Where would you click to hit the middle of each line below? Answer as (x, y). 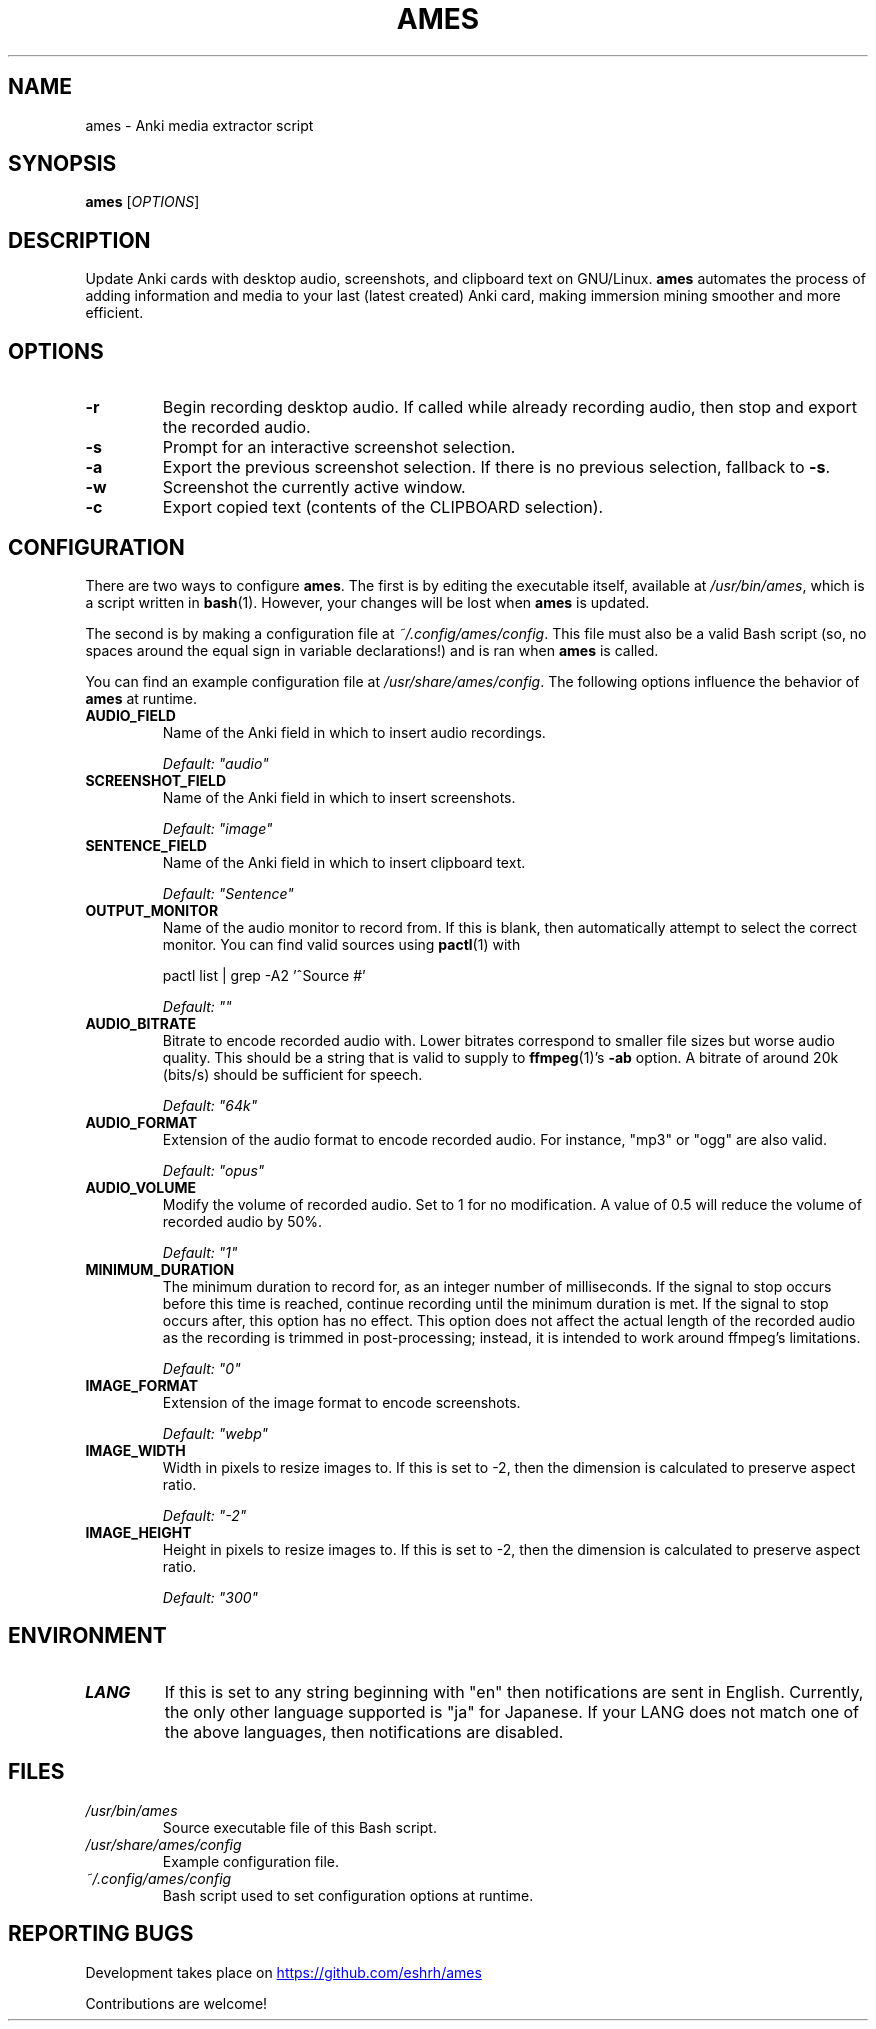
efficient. (114, 313)
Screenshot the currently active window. (314, 487)
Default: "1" (200, 1252)
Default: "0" (201, 1368)
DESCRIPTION (79, 240)
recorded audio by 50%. (242, 1221)
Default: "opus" (213, 1170)
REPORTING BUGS (101, 1934)
